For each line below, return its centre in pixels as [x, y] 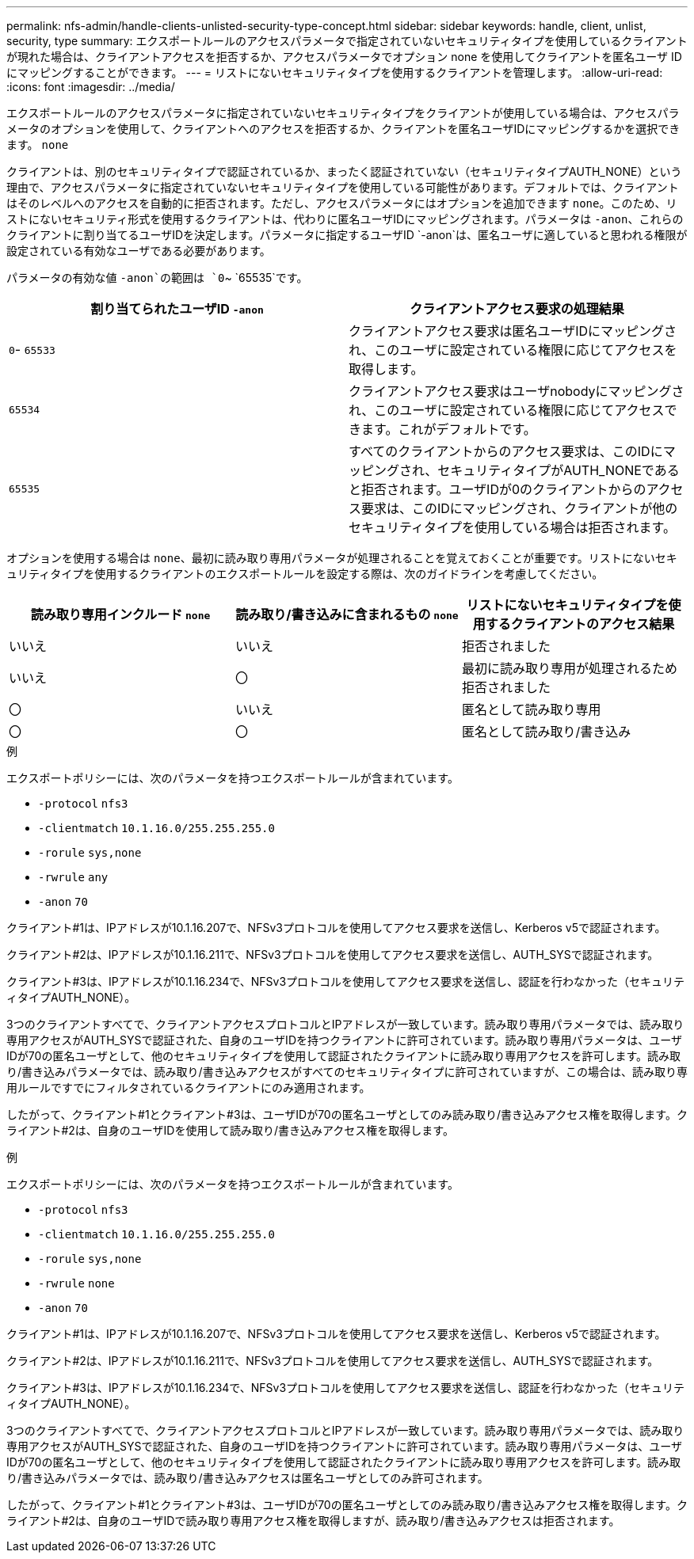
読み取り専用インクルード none [120, 614]
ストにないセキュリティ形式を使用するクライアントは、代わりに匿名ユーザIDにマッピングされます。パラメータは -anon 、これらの [345, 219]
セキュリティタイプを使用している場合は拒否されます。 [512, 527]
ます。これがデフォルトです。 [449, 429]
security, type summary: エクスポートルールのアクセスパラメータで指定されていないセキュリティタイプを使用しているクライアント [347, 41]
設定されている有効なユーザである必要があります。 [139, 251]
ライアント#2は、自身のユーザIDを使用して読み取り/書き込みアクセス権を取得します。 [230, 1130]
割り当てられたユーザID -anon [177, 309]
